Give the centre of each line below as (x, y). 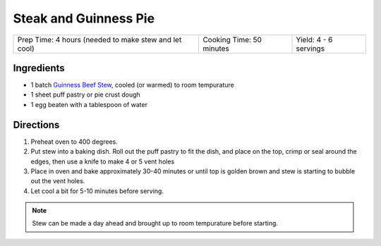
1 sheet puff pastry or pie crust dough (85, 94)
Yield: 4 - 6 (314, 39)
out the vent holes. (58, 181)
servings (310, 48)
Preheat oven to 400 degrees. (74, 142)
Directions (36, 124)
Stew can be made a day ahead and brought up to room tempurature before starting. (155, 223)
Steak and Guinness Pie (84, 18)
